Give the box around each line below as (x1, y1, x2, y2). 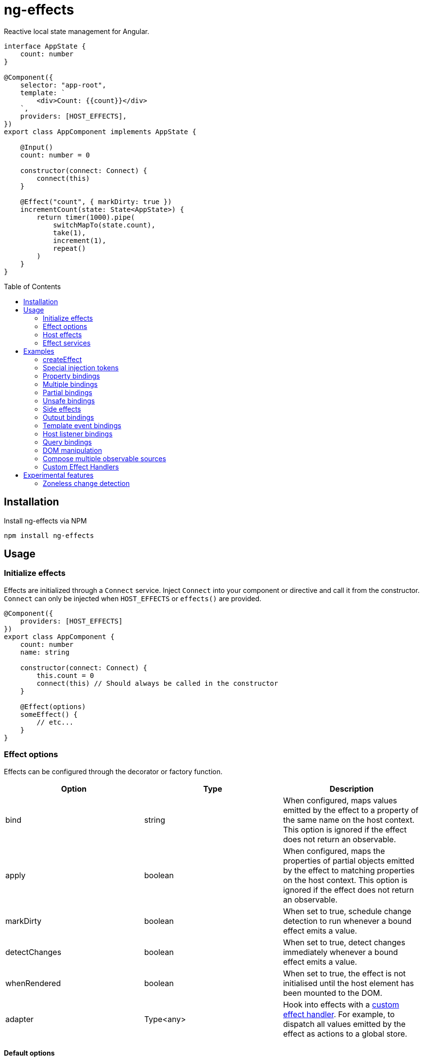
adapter (5, 1014, 34, 1024)
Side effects (43, 404, 81, 413)
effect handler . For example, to (283, 1009, 395, 1019)
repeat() (53, 244, 86, 252)
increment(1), (53, 236, 106, 244)
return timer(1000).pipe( (36, 213, 135, 221)
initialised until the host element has (283, 978, 414, 988)
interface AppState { (4, 42, 86, 50)
